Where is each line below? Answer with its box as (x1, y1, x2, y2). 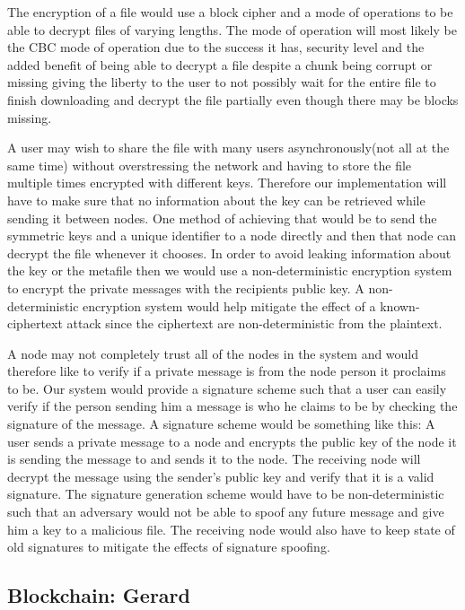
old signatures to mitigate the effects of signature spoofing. (7, 537, 330, 556)
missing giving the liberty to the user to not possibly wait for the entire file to (7, 73, 436, 91)
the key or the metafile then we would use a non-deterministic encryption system (7, 261, 452, 280)
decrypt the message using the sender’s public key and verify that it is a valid (7, 466, 434, 485)
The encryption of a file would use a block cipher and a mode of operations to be (7, 3, 453, 21)
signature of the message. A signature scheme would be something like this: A (7, 414, 435, 433)
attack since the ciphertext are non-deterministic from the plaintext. (66, 314, 443, 333)
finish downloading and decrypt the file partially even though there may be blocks (7, 90, 459, 109)
